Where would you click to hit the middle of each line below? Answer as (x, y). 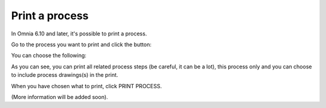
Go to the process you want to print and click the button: (81, 44)
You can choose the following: (49, 55)
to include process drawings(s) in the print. (65, 75)
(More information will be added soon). (59, 97)
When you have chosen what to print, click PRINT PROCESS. (87, 86)
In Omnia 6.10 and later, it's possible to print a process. (79, 34)
